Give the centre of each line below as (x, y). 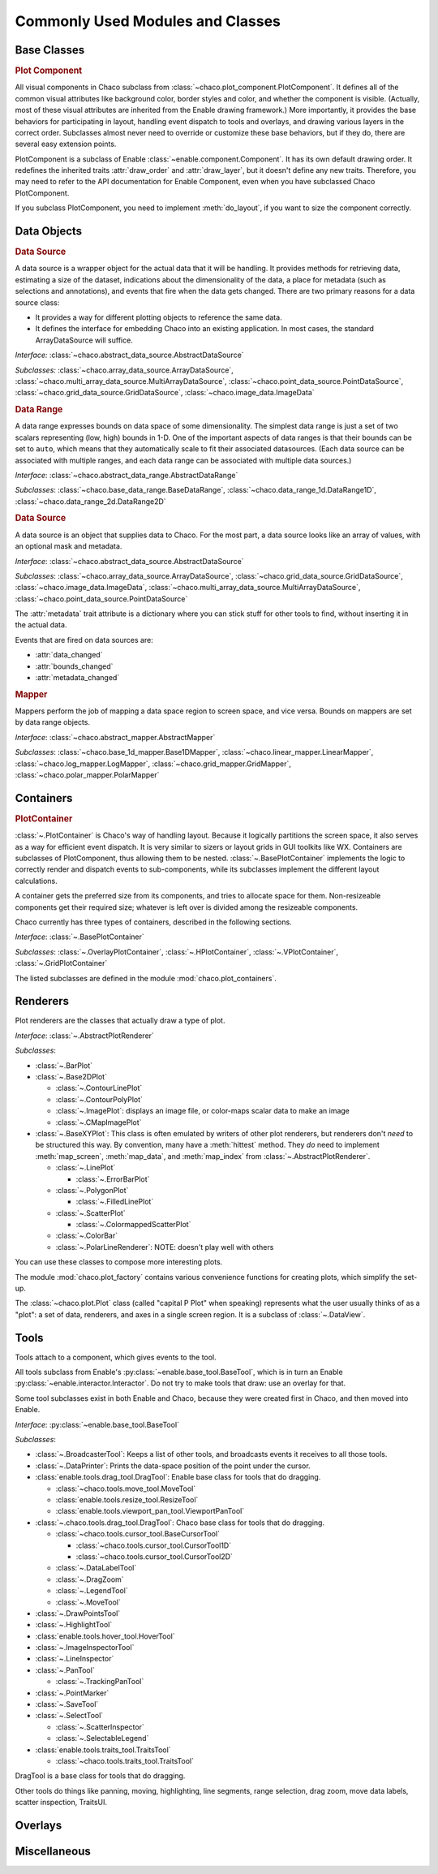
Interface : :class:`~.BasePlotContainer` (80, 937)
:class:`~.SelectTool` (69, 1716)
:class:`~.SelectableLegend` (102, 1738)
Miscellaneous (53, 1851)
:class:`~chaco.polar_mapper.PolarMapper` (87, 775)
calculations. (36, 881)
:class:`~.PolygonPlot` (92, 1190)
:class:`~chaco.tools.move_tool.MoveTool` (126, 1488)
